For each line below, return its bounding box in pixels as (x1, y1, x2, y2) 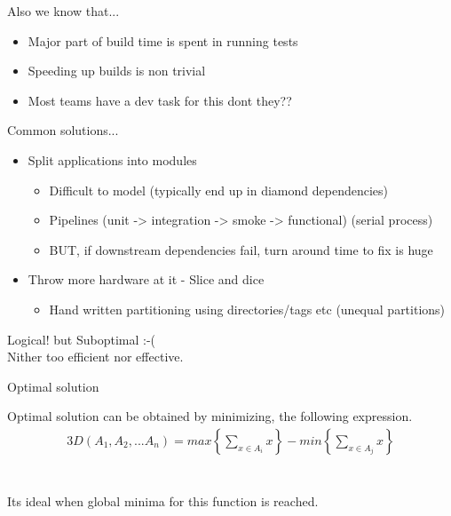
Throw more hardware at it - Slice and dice (28, 270, 265, 289)
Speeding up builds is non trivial (28, 61, 206, 80)
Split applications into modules (28, 150, 197, 169)
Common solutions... (7, 121, 119, 139)
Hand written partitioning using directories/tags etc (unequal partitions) (49, 299, 446, 318)
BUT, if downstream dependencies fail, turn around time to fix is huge (49, 240, 433, 258)
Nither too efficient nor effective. (7, 347, 184, 366)
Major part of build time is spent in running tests (28, 31, 298, 50)
